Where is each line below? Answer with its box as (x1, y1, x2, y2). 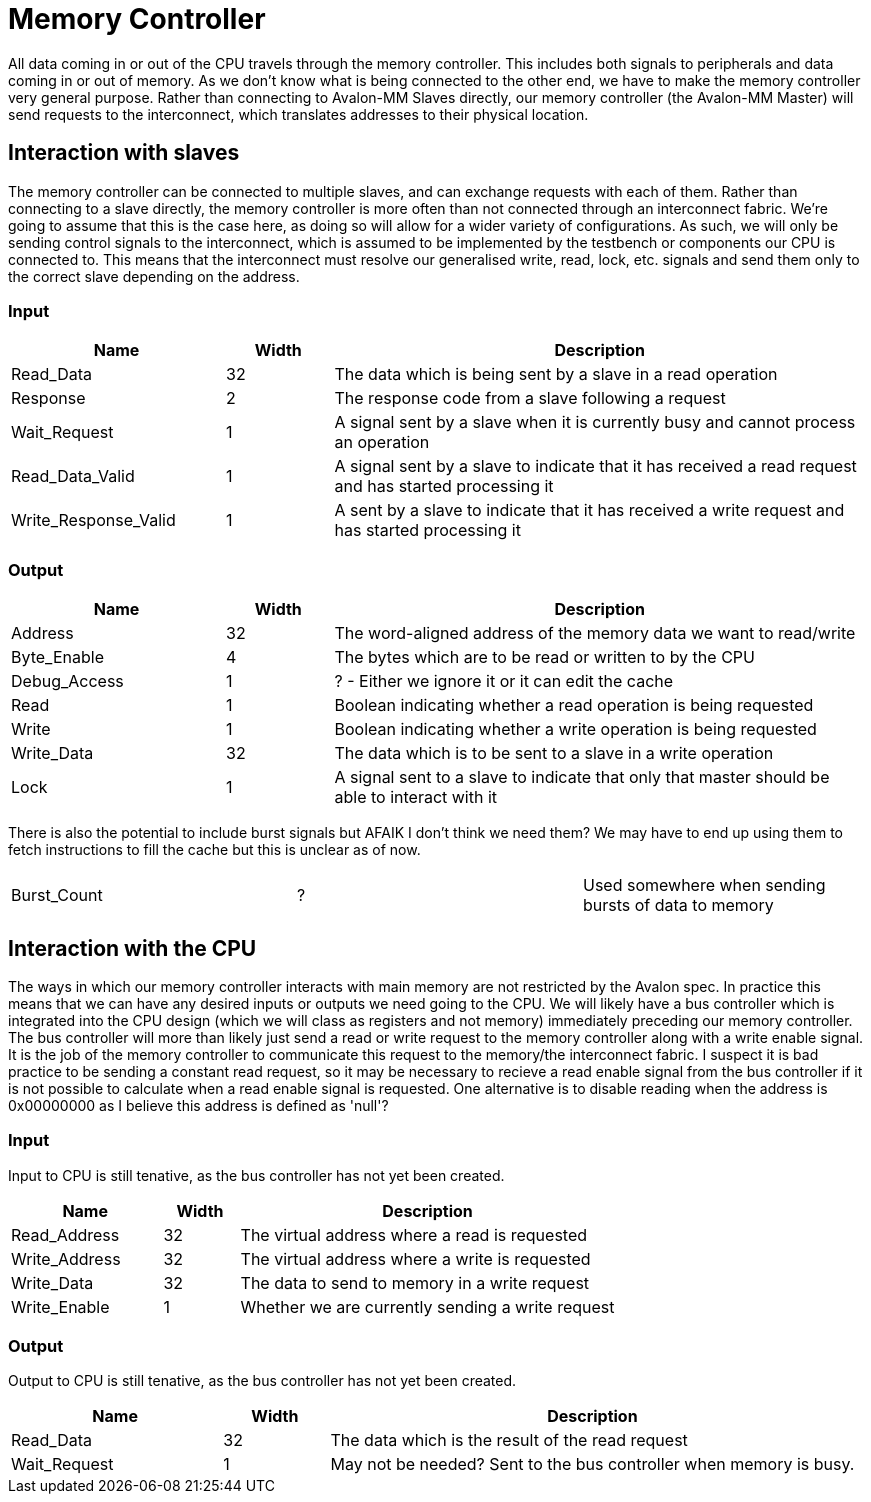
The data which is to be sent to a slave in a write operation (334, 743, 774, 764)
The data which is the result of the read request (330, 1430, 688, 1451)
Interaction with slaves (8, 140, 240, 166)
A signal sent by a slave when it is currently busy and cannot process (334, 412, 856, 433)
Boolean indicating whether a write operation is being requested (334, 719, 817, 740)
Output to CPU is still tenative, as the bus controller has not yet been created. (8, 1372, 517, 1390)
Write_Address (11, 1248, 121, 1269)
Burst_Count (11, 885, 103, 906)
